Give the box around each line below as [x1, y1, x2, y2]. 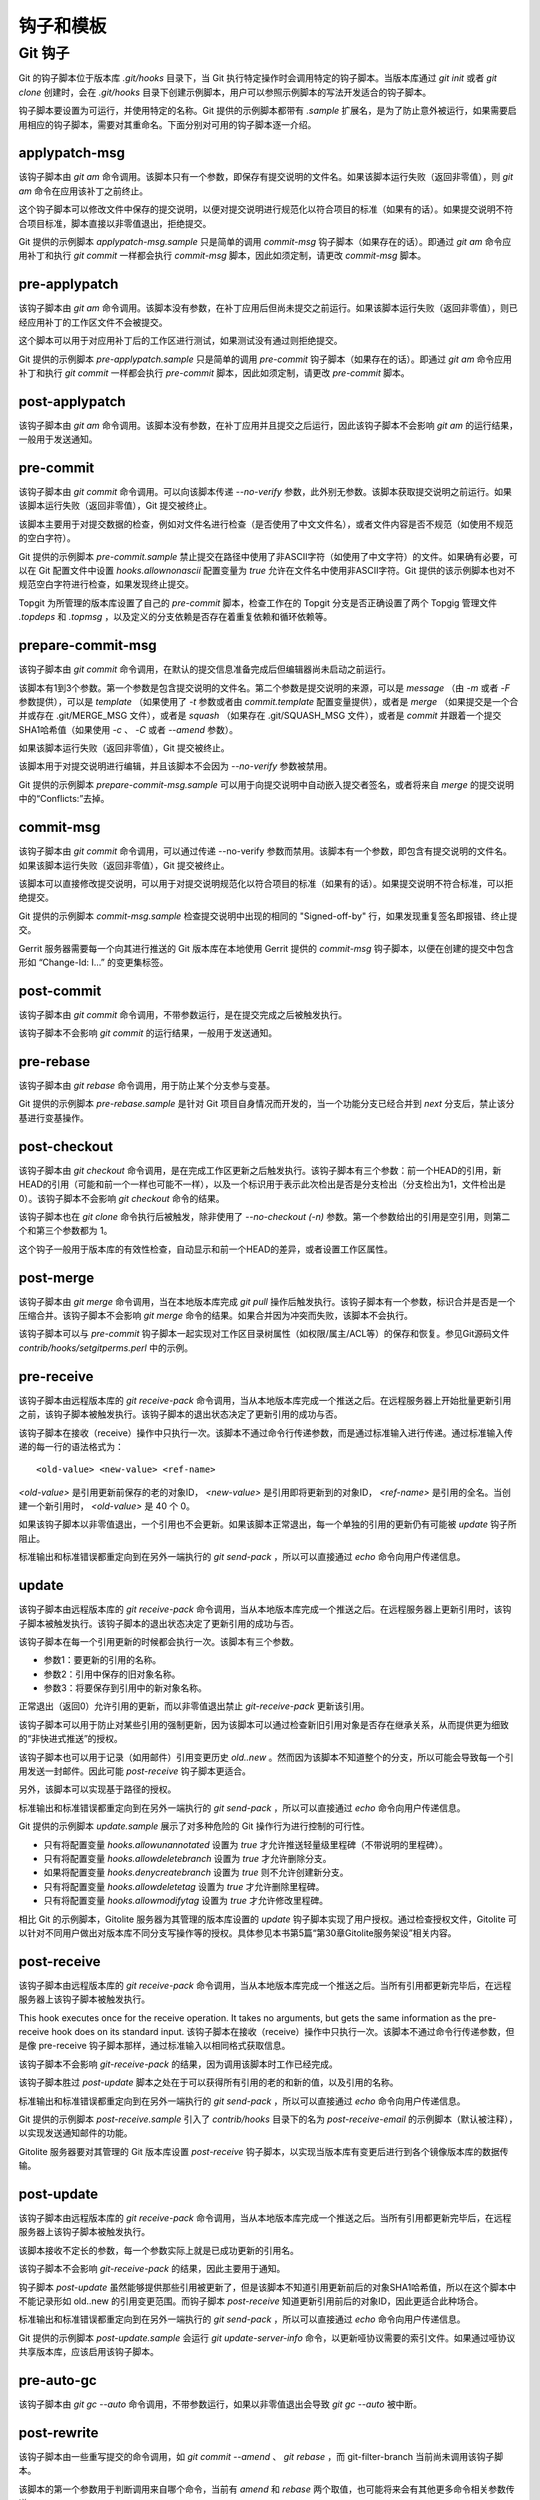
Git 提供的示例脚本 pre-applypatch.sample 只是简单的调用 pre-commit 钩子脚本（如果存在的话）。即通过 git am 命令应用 [18, 353, 512, 365]
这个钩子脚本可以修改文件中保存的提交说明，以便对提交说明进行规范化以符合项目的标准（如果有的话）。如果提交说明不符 [18, 203, 514, 215]
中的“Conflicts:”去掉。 [18, 793, 110, 805]
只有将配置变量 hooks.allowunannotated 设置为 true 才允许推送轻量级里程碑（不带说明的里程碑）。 [43, 1838, 449, 1850]
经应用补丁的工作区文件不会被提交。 [18, 316, 168, 328]
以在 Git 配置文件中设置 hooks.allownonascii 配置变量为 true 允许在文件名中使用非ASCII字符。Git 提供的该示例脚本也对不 [18, 565, 515, 577]
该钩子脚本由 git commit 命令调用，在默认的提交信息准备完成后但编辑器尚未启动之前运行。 [18, 663, 392, 675]
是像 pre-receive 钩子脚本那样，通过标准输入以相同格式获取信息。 [18, 2040, 291, 2052]
